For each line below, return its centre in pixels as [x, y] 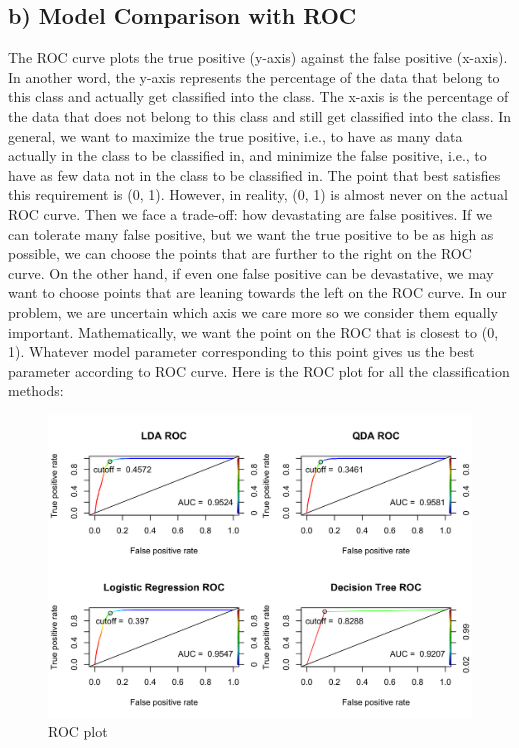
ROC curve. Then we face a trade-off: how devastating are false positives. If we [250, 213]
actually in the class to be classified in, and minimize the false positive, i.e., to [247, 155]
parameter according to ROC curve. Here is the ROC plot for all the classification [259, 370]
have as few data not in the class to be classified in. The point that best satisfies [254, 174]
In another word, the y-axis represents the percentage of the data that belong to [254, 76]
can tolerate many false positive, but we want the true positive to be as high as [251, 233]
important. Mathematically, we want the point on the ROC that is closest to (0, [253, 331]
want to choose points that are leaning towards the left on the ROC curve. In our [257, 292]
